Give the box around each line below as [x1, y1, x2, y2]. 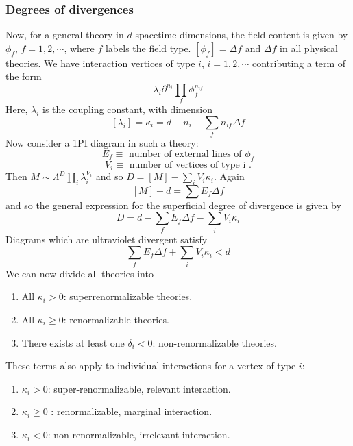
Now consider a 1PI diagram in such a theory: [5, 136, 199, 150]
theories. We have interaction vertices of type [5, 55, 195, 70]
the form [5, 69, 42, 84]
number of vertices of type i [129, 160, 246, 170]
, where [64, 40, 95, 55]
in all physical [280, 40, 338, 55]
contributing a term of [252, 55, 346, 70]
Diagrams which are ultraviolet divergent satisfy [5, 232, 208, 246]
